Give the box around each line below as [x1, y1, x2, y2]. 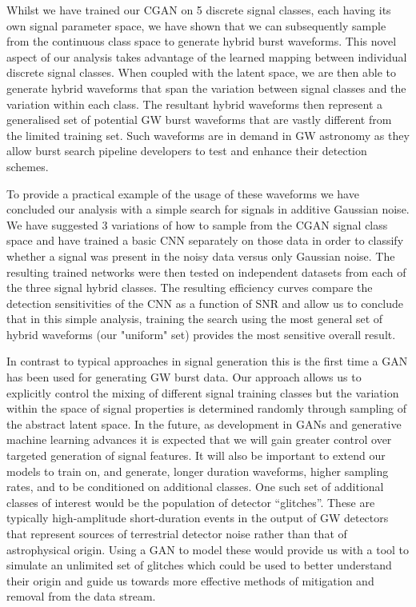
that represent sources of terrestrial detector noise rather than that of [6, 525, 347, 541]
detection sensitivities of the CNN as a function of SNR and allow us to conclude [6, 294, 404, 311]
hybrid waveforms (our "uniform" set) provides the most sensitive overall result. [6, 325, 396, 342]
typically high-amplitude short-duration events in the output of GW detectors [6, 509, 389, 526]
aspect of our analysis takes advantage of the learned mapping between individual [6, 48, 407, 65]
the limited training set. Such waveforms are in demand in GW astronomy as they [6, 126, 410, 143]
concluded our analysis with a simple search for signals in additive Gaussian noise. [6, 201, 410, 218]
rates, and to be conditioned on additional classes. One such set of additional [6, 478, 384, 495]
